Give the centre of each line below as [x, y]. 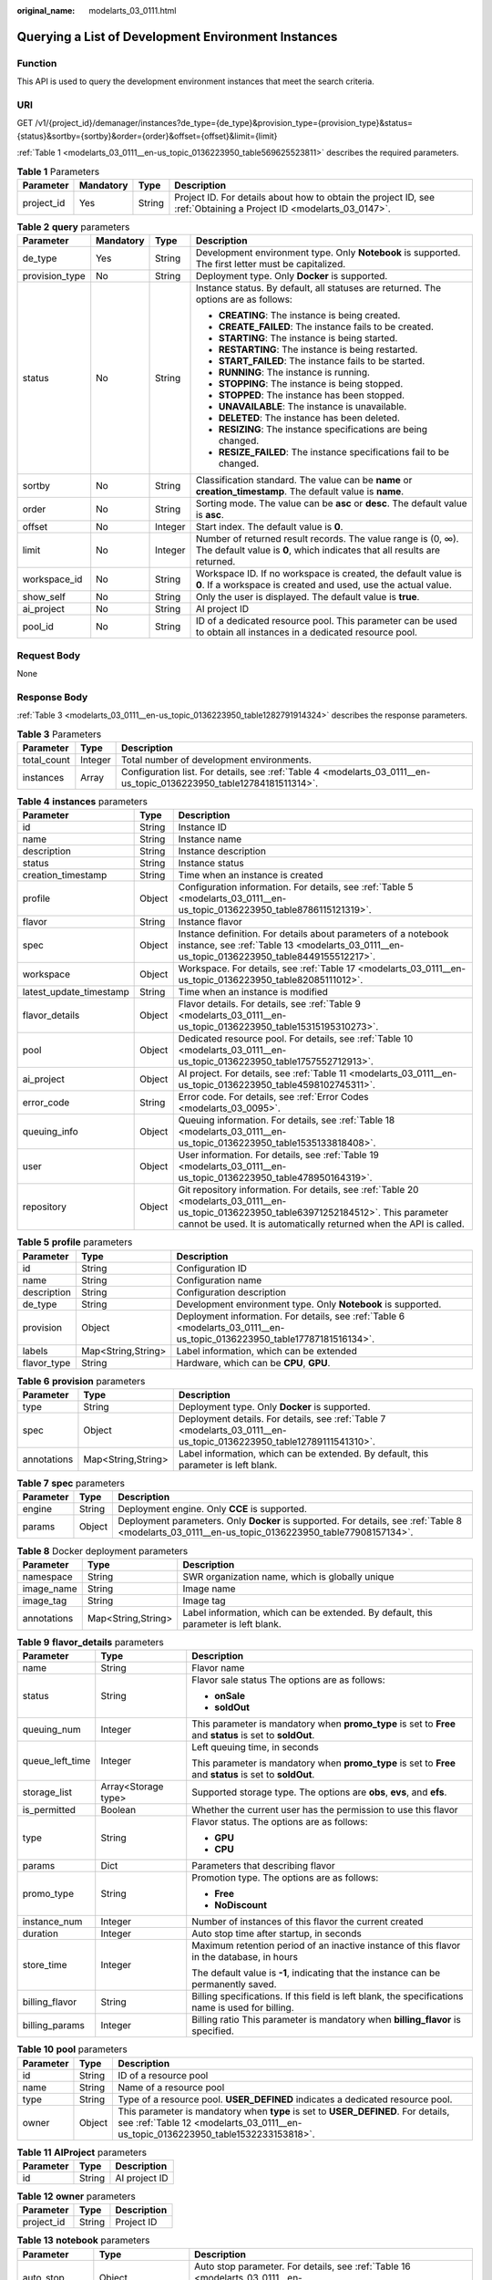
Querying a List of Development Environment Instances [177, 36]
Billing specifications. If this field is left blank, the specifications [328, 1996]
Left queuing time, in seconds [255, 1747]
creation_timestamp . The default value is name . [300, 492]
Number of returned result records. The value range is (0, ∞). [327, 539]
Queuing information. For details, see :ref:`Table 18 [287, 1120]
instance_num [52, 1922]
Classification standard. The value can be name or [304, 481]
